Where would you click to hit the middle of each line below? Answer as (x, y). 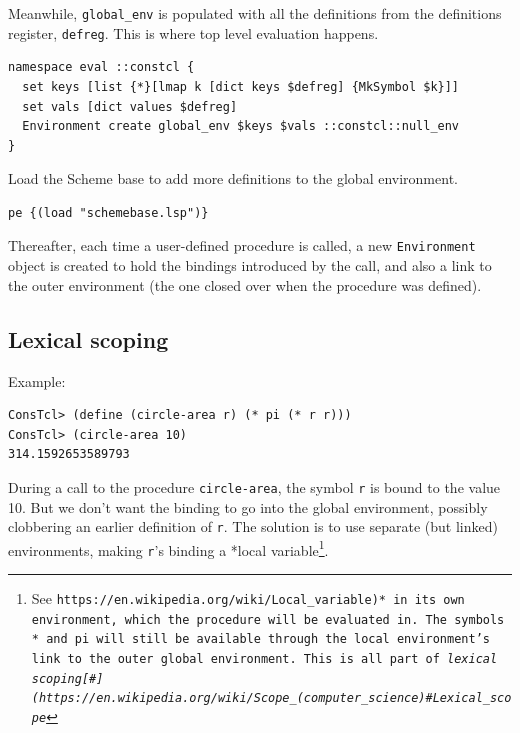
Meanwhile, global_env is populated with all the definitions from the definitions (255, 13)
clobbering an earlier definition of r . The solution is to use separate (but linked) (253, 526)
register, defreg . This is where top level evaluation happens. (193, 32)
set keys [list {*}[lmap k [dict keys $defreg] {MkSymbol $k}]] (241, 86)
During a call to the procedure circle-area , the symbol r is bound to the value (254, 486)
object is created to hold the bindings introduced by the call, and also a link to (250, 265)
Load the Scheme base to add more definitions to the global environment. (233, 178)
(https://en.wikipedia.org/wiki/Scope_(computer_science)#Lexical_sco (271, 698)
